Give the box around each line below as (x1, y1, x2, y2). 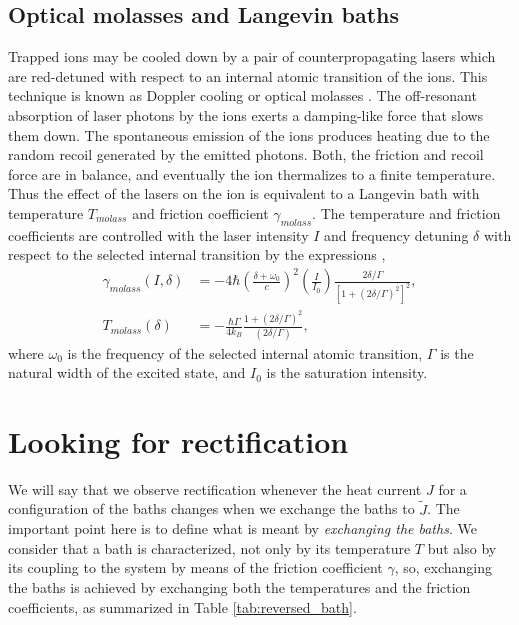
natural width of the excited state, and (8, 362, 246, 383)
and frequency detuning (324, 224, 469, 245)
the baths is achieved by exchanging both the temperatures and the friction (8, 577, 471, 598)
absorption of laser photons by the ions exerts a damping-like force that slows (8, 104, 484, 125)
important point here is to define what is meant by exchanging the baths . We (8, 518, 477, 539)
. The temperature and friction (312, 202, 501, 223)
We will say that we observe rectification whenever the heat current (8, 478, 422, 499)
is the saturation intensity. (266, 362, 428, 383)
